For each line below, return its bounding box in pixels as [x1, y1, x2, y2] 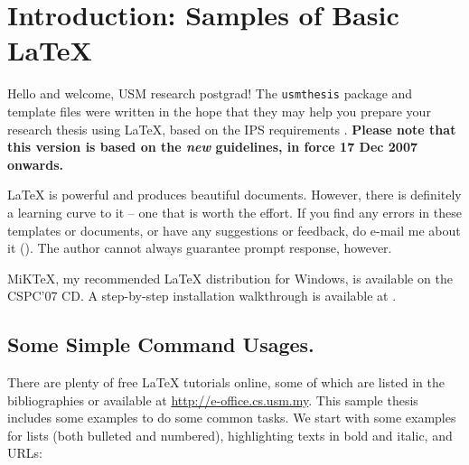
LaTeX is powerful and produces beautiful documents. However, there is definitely [7, 185, 462, 204]
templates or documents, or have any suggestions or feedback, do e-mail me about [7, 220, 461, 239]
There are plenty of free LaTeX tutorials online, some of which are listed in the [7, 373, 445, 392]
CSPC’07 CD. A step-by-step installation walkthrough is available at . [7, 286, 397, 305]
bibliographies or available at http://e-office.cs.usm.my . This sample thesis [7, 390, 418, 409]
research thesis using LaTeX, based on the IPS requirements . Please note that [7, 119, 456, 138]
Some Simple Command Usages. [7, 330, 314, 358]
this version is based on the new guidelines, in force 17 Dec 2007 [7, 137, 418, 156]
